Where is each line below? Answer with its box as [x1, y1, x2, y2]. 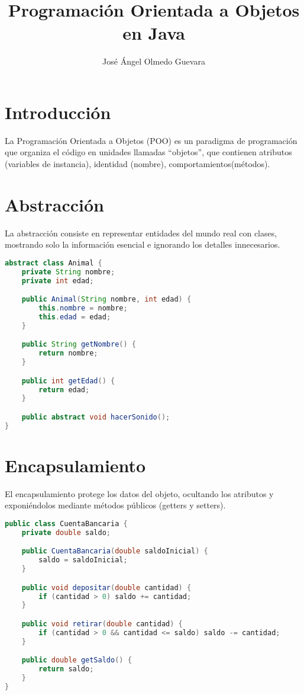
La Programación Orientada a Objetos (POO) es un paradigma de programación [5, 134, 297, 146]
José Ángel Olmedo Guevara [102, 55, 205, 68]
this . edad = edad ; [38, 312, 111, 321]
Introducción [5, 100, 111, 124]
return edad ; [38, 385, 90, 394]
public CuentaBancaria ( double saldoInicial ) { [21, 547, 208, 556]
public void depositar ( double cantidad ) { [21, 583, 192, 592]
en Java [122, 21, 185, 45]
